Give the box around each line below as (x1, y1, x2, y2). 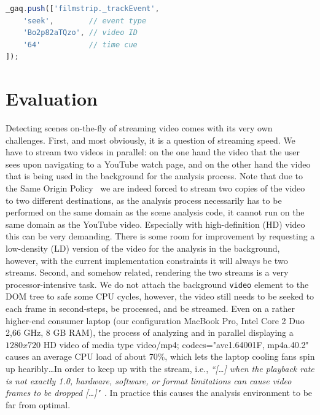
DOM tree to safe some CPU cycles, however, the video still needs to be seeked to (6, 290, 314, 303)
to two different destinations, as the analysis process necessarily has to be (6, 193, 282, 206)
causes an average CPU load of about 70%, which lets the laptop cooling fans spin (6, 350, 315, 363)
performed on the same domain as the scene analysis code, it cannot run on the (6, 206, 305, 219)
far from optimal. (6, 398, 71, 411)
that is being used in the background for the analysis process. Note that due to (6, 169, 303, 182)
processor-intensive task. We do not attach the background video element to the (6, 277, 309, 290)
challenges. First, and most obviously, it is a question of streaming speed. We (6, 133, 295, 146)
